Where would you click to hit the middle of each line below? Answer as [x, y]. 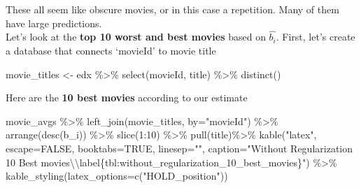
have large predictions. [54, 23]
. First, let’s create [316, 37]
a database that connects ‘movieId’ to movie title [111, 50]
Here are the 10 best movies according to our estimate [127, 97]
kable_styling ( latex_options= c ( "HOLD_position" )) [117, 176]
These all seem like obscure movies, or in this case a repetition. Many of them [172, 9]
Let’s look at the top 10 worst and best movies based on [136, 37]
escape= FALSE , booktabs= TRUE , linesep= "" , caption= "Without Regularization [179, 148]
